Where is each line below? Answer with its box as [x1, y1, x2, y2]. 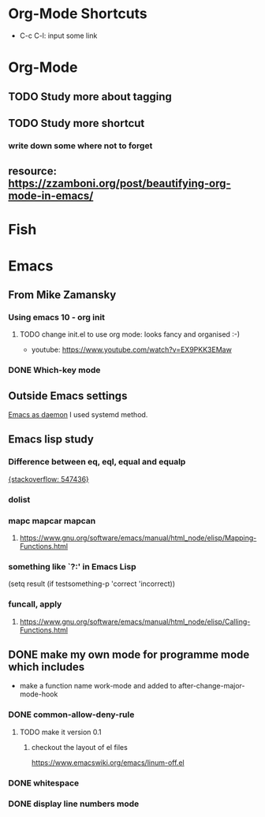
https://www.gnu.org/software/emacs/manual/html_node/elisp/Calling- [19, 617, 251, 626]
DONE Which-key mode [8, 364, 101, 375]
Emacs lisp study [8, 433, 95, 446]
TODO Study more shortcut [8, 116, 145, 130]
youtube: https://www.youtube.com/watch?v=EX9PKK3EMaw [31, 345, 233, 355]
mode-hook [19, 689, 58, 699]
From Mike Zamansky [8, 288, 117, 301]
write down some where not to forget [8, 140, 153, 151]
